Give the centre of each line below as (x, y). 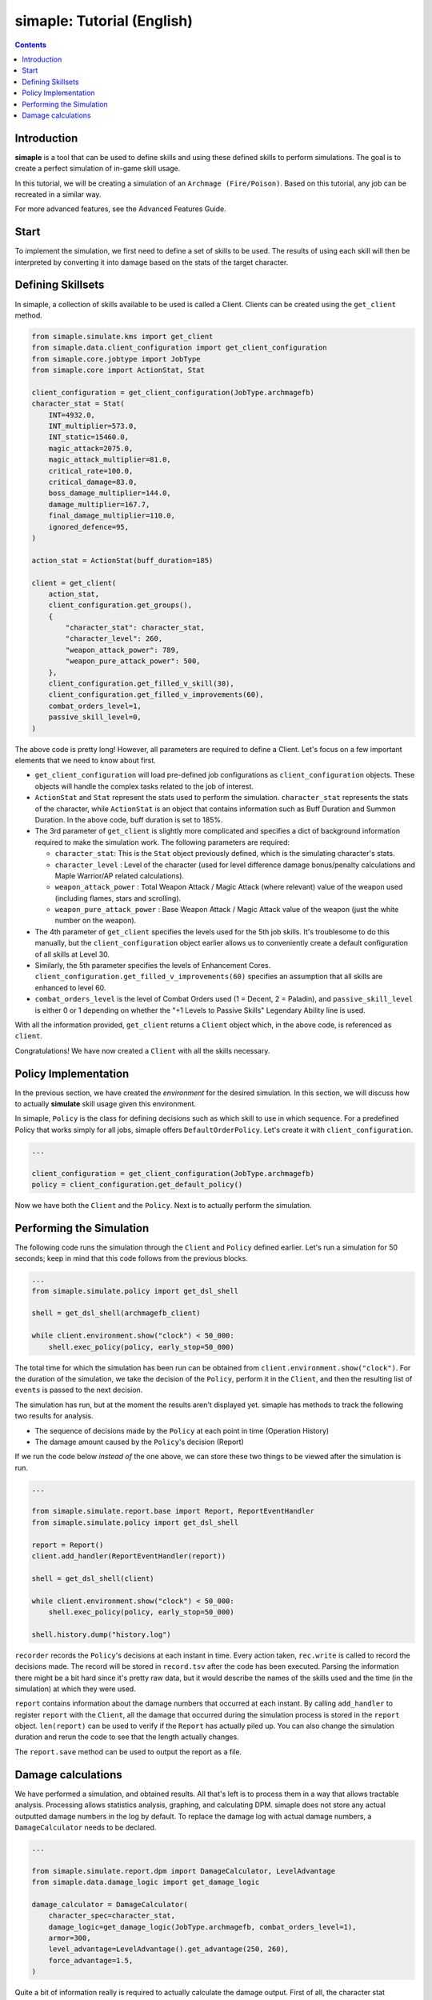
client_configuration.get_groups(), (120, 605)
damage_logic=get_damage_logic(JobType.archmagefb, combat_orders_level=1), (202, 1927)
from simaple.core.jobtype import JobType (116, 359)
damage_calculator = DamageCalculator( (110, 1904)
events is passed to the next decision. (79, 1390)
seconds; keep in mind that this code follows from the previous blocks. (131, 1258)
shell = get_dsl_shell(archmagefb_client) (116, 1313)
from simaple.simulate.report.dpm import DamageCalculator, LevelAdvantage (184, 1871)
